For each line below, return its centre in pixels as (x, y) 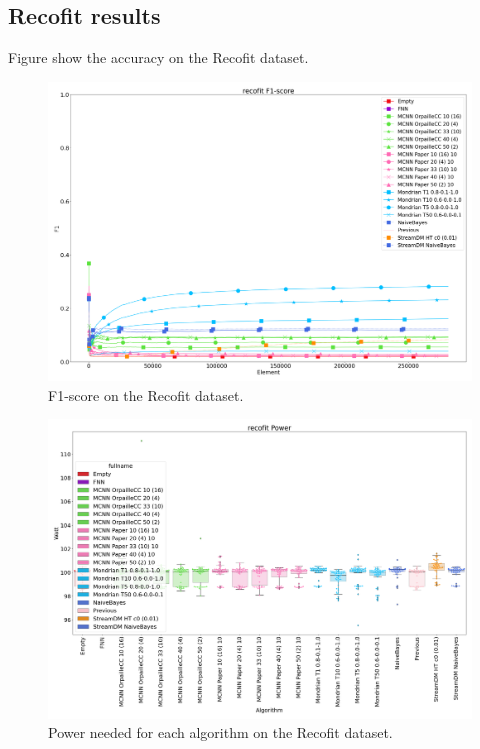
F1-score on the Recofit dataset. (146, 394)
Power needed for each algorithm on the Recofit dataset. (220, 732)
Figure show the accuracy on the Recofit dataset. (158, 57)
